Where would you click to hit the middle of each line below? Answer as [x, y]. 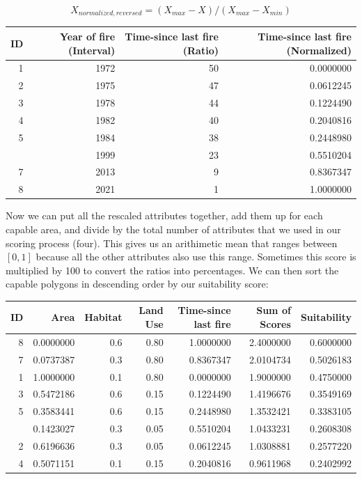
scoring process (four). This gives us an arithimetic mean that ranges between [172, 243]
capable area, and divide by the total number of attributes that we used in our [173, 229]
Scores [275, 324]
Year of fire [87, 36]
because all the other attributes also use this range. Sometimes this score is [196, 257]
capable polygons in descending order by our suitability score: [137, 284]
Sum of [274, 310]
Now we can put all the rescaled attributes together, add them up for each [164, 215]
